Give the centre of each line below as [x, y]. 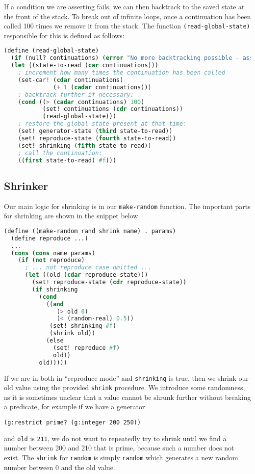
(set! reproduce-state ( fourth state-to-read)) [97, 138]
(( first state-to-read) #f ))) [67, 160]
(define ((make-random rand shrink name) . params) [90, 231]
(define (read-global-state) [51, 51]
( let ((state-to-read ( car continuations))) [85, 66]
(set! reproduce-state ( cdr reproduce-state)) [109, 282]
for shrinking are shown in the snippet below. [72, 216]
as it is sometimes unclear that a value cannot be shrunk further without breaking [127, 397]
